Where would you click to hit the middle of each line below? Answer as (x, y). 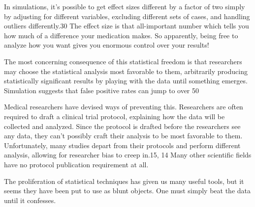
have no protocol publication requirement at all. (76, 164)
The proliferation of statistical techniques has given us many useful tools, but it (124, 181)
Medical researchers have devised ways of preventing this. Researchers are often (124, 107)
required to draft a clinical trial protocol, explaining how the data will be (114, 116)
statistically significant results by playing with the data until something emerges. (126, 81)
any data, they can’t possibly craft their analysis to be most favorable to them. (123, 136)
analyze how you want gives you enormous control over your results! (107, 45)
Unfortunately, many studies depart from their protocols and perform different (122, 145)
